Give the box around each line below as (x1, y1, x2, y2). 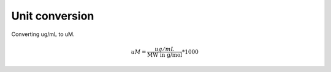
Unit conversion (11, 9, 94, 23)
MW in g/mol (147, 51, 183, 58)
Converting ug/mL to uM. (11, 31, 75, 38)
